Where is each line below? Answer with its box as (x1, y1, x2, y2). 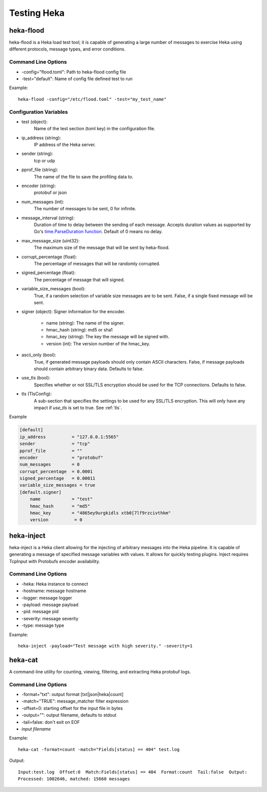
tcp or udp (34, 157, 55, 163)
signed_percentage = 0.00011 (19, 475, 96, 481)
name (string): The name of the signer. (46, 320, 125, 326)
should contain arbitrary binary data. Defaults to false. (34, 366, 144, 372)
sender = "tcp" (19, 441, 90, 447)
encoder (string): (21, 183, 56, 189)
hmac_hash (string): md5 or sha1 (46, 327, 113, 333)
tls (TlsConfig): (21, 391, 52, 397)
